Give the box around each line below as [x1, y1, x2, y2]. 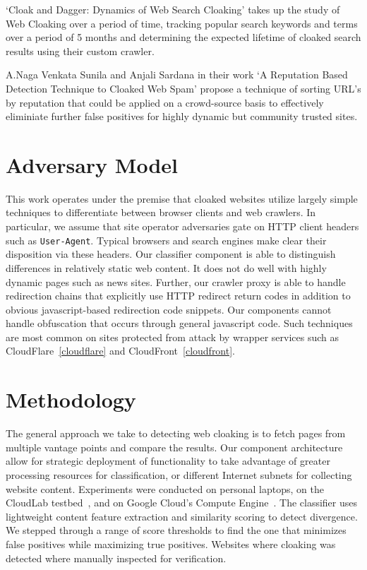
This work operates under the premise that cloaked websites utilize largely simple [6, 191, 358, 206]
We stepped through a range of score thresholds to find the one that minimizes [6, 523, 347, 538]
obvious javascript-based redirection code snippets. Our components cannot [6, 302, 332, 316]
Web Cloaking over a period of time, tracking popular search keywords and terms [6, 16, 358, 30]
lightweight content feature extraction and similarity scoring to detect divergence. [6, 509, 358, 523]
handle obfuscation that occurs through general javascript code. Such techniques [6, 316, 353, 331]
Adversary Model [6, 150, 178, 179]
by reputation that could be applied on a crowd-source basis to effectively [6, 95, 324, 109]
